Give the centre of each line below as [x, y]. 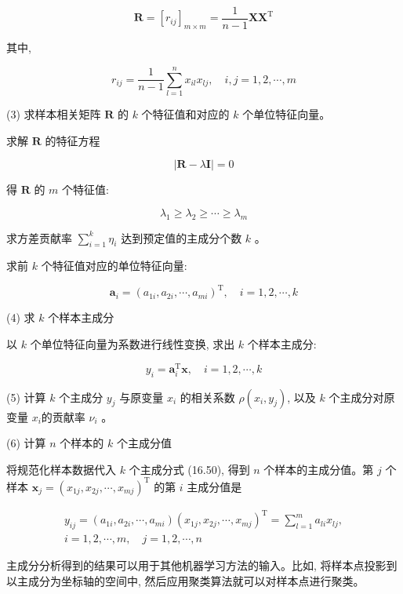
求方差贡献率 [39, 237]
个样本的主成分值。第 [319, 469]
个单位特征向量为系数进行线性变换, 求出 [133, 344]
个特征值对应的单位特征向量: [114, 266]
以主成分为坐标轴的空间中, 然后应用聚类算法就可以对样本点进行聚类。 [185, 580]
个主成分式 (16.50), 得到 [189, 469]
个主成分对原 [362, 397]
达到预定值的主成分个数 [182, 237]
